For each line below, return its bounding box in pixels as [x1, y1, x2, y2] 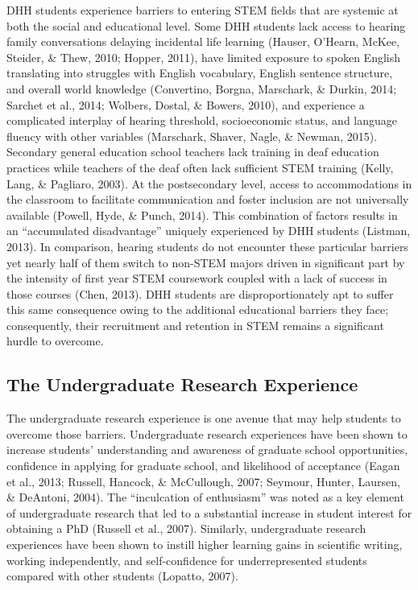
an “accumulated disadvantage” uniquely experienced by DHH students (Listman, [6, 222, 411, 239]
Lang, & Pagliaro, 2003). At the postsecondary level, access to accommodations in [6, 175, 412, 192]
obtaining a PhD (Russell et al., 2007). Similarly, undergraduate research [6, 520, 366, 537]
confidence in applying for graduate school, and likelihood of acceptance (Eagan [6, 457, 400, 474]
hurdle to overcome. [6, 332, 104, 349]
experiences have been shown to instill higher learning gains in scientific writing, [6, 536, 403, 553]
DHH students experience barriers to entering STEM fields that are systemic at [6, 2, 399, 18]
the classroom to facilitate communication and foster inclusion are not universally [6, 191, 409, 208]
